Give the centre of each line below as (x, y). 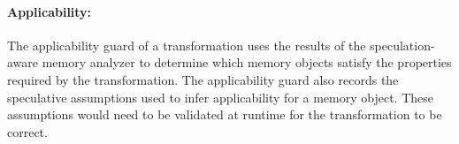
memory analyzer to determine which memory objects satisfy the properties (247, 62)
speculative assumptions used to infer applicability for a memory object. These (221, 97)
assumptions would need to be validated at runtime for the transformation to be (225, 114)
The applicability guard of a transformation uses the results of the (187, 45)
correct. (27, 131)
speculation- (402, 45)
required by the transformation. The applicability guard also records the (203, 79)
